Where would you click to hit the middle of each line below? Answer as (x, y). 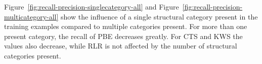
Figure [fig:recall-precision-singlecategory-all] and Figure (92, 6)
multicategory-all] (31, 16)
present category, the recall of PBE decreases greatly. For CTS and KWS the (123, 36)
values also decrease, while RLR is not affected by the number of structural (121, 46)
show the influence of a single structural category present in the (159, 16)
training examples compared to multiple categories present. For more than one (126, 26)
